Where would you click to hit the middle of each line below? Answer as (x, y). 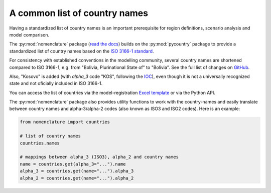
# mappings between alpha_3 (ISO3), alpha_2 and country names (99, 157)
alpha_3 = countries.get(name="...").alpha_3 (77, 171)
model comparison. (29, 34)
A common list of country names (79, 13)
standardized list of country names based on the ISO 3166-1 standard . (82, 51)
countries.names (40, 143)
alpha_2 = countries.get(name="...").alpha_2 (77, 178)
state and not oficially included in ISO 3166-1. (56, 83)
